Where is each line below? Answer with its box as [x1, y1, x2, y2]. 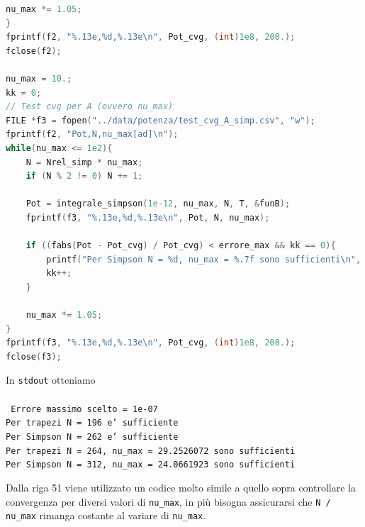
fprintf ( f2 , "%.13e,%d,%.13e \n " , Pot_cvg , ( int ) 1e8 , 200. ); [6, 32, 296, 43]
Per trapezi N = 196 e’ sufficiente [6, 418, 179, 428]
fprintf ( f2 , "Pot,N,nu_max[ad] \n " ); [6, 129, 179, 140]
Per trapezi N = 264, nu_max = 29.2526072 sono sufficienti [6, 445, 296, 456]
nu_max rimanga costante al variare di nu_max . [6, 508, 206, 523]
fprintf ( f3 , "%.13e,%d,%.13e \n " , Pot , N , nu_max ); [26, 212, 270, 223]
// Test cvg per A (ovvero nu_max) [6, 101, 174, 112]
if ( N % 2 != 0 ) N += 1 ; [26, 171, 143, 182]
